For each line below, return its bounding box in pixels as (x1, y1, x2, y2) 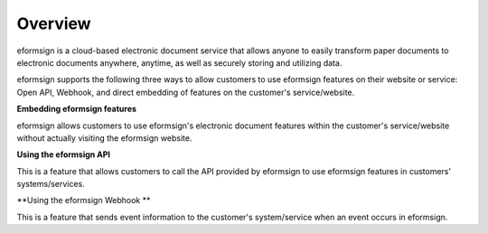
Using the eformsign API (16, 149, 111, 160)
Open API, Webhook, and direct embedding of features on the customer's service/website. (16, 87, 355, 98)
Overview (16, 14, 91, 33)
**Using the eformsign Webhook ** (16, 195, 151, 206)
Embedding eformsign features (16, 104, 137, 115)
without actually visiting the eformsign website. (16, 132, 192, 144)
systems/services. (16, 179, 85, 190)
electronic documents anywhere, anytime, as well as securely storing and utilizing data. (16, 57, 343, 68)
